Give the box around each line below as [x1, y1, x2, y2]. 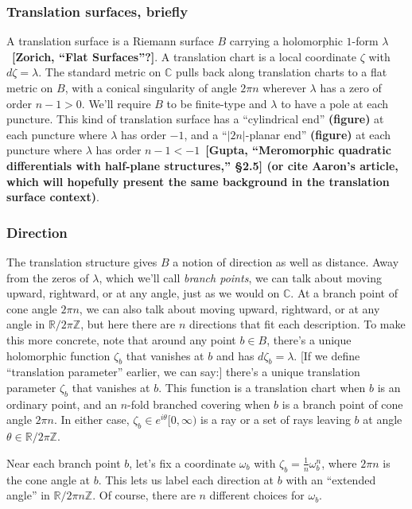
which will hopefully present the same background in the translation [6, 173, 390, 189]
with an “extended [286, 471, 376, 488]
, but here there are [80, 316, 176, 332]
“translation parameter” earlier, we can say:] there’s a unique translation [6, 363, 360, 380]
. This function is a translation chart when [158, 379, 366, 395]
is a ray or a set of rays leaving [200, 411, 351, 428]
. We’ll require [81, 95, 151, 111]
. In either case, [53, 411, 130, 428]
